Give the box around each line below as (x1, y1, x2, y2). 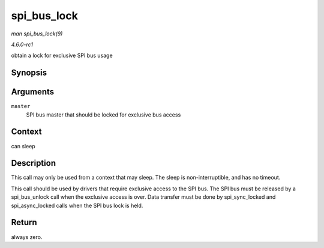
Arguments (11, 87, 55, 97)
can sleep (11, 142, 35, 150)
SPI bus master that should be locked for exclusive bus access (26, 111, 181, 118)
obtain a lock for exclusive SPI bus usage (11, 52, 113, 59)
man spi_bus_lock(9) (11, 30, 63, 37)
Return (11, 217, 37, 228)
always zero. (11, 233, 43, 240)
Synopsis (11, 68, 47, 78)
